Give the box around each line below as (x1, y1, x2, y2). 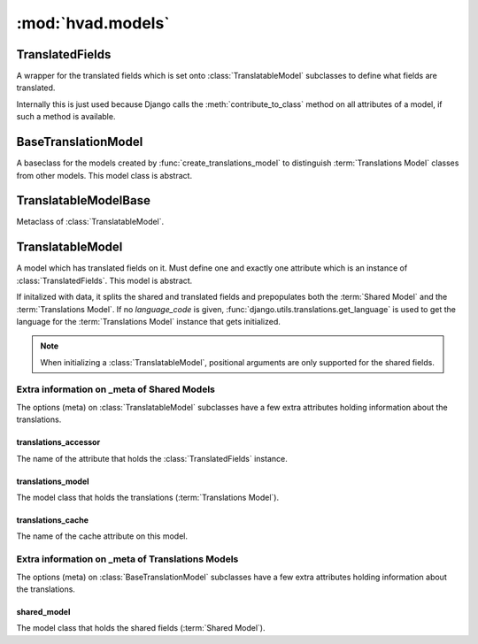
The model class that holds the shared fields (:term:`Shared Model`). (16, 623, 266, 633)
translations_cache (16, 515, 89, 525)
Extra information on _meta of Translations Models (16, 553, 239, 565)
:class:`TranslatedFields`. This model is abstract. (16, 275, 193, 286)
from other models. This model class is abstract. (16, 170, 193, 180)
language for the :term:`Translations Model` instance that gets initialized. (16, 316, 281, 326)
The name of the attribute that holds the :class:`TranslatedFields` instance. (16, 453, 288, 464)
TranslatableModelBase (16, 193, 150, 208)
